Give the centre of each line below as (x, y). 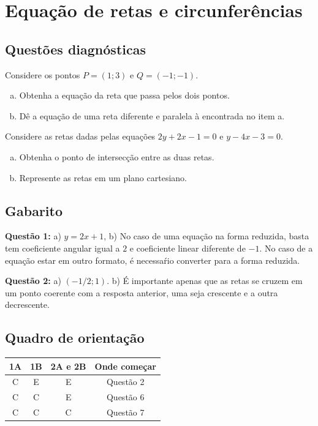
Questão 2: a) (33, 281)
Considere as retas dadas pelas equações (80, 136)
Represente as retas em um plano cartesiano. (103, 177)
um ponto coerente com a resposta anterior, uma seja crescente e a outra (142, 292)
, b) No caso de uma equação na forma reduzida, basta (206, 236)
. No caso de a (286, 248)
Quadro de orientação (75, 338)
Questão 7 (125, 412)
